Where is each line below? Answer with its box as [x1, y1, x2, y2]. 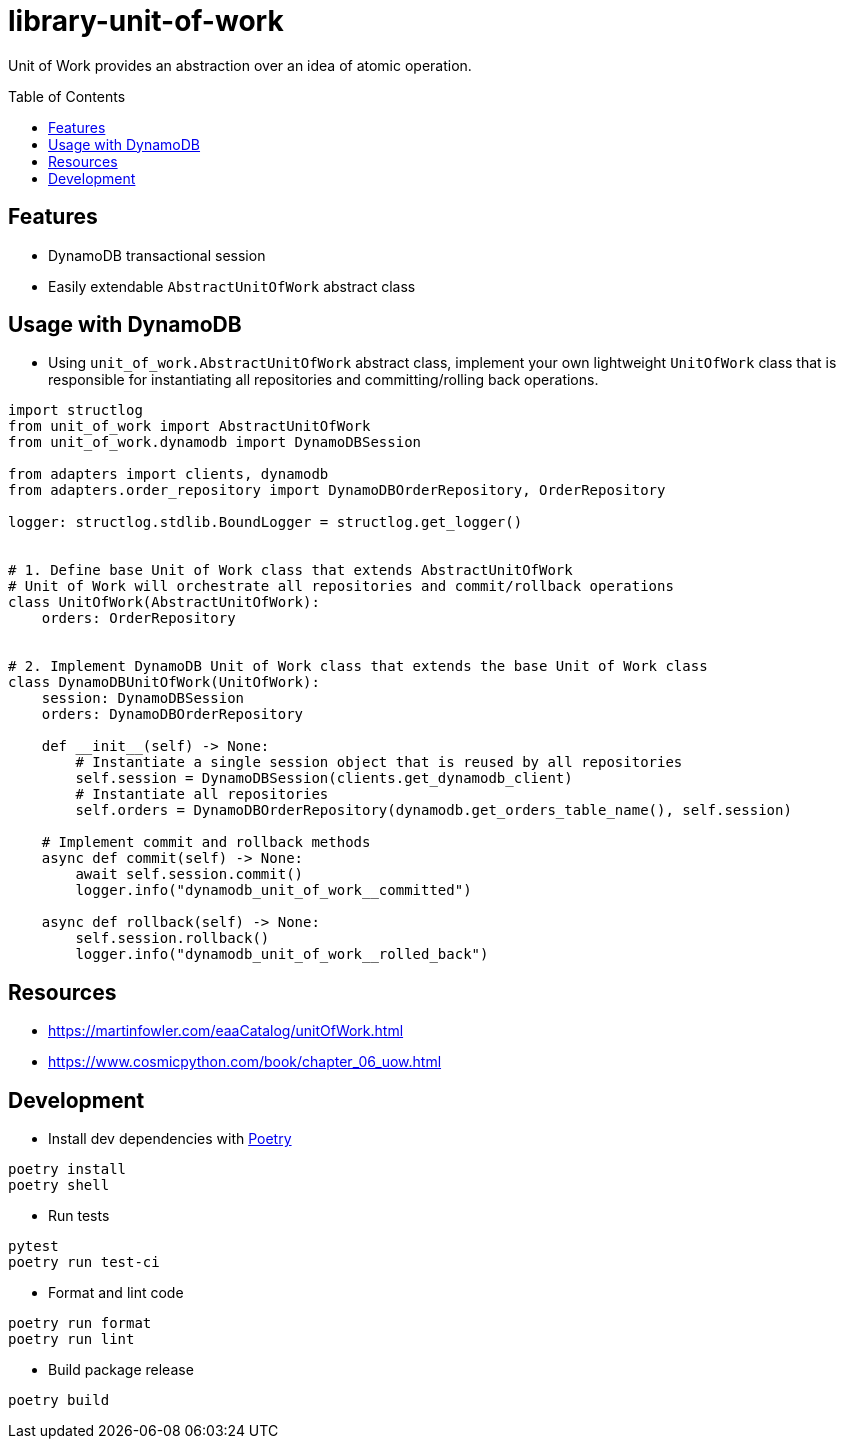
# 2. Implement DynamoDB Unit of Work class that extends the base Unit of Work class [8, 658, 708, 675]
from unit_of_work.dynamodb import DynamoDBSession [8, 434, 422, 451]
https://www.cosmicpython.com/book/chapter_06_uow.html [48, 1053, 442, 1071]
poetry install [8, 1161, 127, 1178]
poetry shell [8, 1177, 110, 1194]
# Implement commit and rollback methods [41, 834, 371, 851]
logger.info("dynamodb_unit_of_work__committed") [75, 882, 472, 899]
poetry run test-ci [8, 1254, 160, 1271]
